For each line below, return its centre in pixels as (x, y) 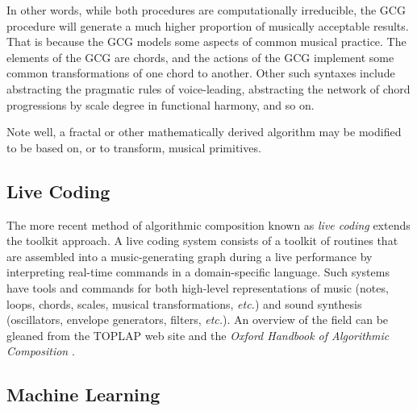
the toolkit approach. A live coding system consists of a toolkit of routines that (202, 241)
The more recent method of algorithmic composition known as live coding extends (208, 224)
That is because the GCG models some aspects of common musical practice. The (206, 42)
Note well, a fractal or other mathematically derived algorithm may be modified (204, 132)
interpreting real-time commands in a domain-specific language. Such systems (198, 272)
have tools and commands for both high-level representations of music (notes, (198, 287)
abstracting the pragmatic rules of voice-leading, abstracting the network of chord (208, 88)
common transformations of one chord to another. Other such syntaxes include (201, 73)
